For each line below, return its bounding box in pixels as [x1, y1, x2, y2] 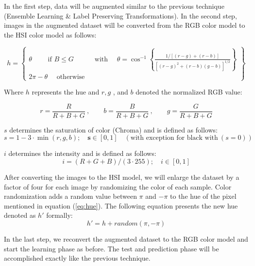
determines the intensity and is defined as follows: [8, 148, 156, 158]
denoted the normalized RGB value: [136, 87, 242, 97]
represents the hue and [32, 87, 100, 97]
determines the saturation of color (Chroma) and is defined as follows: [9, 124, 218, 134]
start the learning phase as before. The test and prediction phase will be [4, 243, 219, 253]
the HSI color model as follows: [4, 29, 97, 39]
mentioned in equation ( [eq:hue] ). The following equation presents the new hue [4, 200, 238, 210]
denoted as [4, 210, 36, 220]
